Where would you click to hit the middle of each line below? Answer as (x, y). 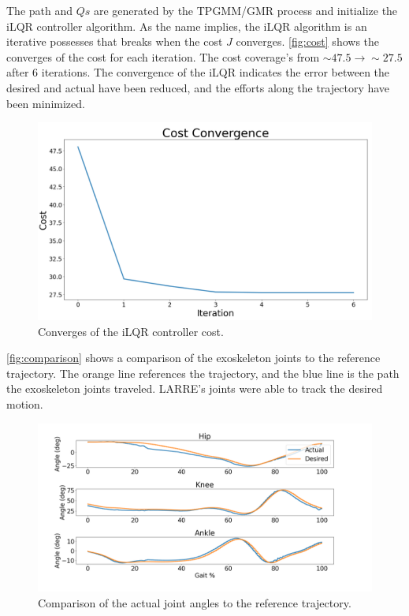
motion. (25, 404)
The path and (40, 10)
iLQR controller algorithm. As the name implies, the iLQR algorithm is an (187, 26)
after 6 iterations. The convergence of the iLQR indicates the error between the (198, 72)
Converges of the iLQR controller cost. (131, 331)
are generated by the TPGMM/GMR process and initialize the (246, 10)
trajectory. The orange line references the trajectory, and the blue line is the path (203, 373)
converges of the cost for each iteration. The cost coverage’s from (163, 56)
